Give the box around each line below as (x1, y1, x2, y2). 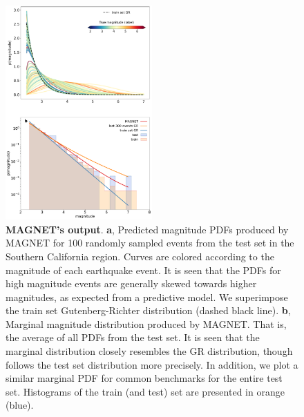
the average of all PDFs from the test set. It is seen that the (6, 330, 260, 345)
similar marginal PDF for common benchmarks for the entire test (6, 371, 283, 385)
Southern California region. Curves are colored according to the (6, 249, 274, 263)
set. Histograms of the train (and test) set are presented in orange (6, 384, 285, 398)
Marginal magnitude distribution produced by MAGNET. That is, (6, 316, 287, 331)
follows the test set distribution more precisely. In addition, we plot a (6, 357, 298, 371)
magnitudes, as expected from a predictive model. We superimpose (6, 289, 288, 304)
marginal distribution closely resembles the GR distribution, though (6, 344, 293, 358)
